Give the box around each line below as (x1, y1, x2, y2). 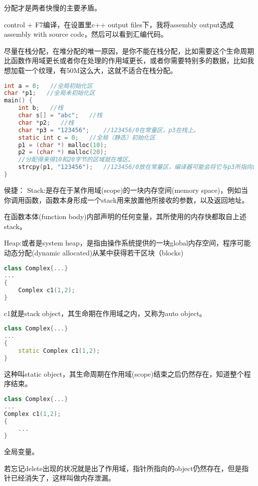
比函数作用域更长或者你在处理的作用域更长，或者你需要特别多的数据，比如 (4, 55, 247, 66)
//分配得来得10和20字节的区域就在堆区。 (18, 156, 134, 163)
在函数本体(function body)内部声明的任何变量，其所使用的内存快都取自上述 (4, 211, 247, 222)
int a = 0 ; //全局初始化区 (4, 82, 93, 89)
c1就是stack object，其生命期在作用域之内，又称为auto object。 (4, 308, 206, 318)
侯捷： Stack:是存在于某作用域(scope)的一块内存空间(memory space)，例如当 (4, 184, 248, 195)
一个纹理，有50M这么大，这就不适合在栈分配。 (24, 65, 177, 75)
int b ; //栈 (18, 104, 64, 112)
